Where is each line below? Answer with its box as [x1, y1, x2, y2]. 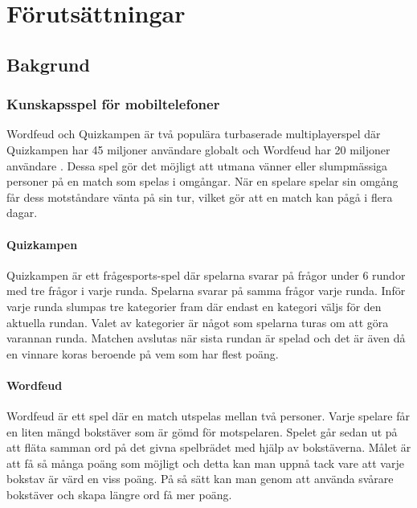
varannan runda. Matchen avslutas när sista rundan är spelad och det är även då [6, 330, 406, 346]
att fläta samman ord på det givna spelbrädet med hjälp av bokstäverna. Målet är [6, 439, 411, 456]
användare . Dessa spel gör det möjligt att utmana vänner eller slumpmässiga [6, 157, 388, 174]
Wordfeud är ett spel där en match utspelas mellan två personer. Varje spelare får [6, 408, 410, 424]
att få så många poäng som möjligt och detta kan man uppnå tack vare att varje [6, 454, 404, 471]
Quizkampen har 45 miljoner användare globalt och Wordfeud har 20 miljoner [6, 141, 390, 158]
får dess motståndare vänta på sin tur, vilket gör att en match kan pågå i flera [6, 188, 393, 205]
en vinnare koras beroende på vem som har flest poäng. [6, 345, 279, 362]
